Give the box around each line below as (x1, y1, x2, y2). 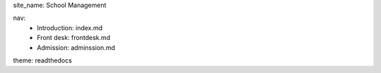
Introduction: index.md (37, 23, 103, 32)
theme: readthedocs (13, 56, 72, 65)
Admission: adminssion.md (37, 43, 116, 52)
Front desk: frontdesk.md (37, 34, 111, 42)
